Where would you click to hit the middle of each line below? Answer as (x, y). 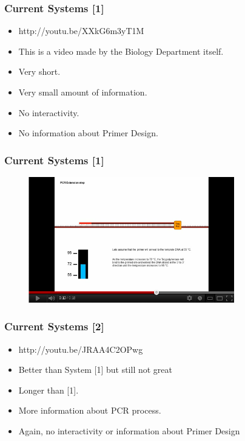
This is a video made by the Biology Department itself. (121, 51)
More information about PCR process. (90, 410)
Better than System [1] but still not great (95, 370)
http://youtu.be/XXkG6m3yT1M (81, 31)
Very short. (39, 71)
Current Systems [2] (54, 326)
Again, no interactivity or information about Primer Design (129, 431)
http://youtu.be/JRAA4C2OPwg (81, 349)
